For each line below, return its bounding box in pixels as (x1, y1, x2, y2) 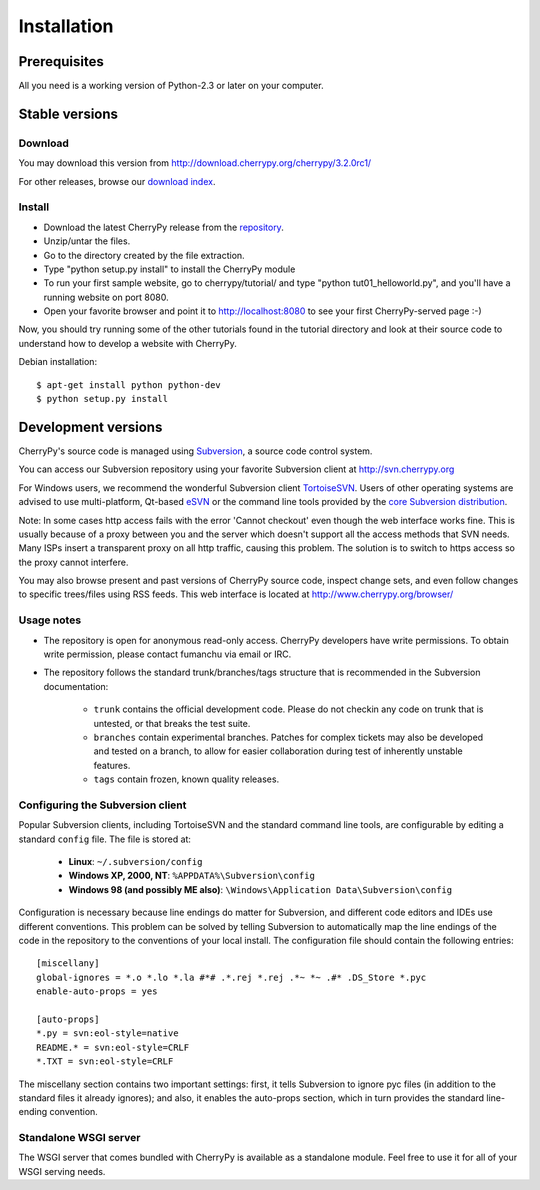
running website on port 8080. (43, 291, 169, 303)
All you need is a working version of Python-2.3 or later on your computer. (18, 80, 324, 92)
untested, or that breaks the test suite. (93, 717, 251, 729)
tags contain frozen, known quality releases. (93, 773, 280, 785)
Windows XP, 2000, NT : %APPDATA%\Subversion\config (68, 870, 315, 882)
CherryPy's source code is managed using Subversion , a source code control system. (18, 445, 373, 457)
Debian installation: (18, 356, 98, 368)
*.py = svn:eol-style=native (36, 1028, 179, 1039)
